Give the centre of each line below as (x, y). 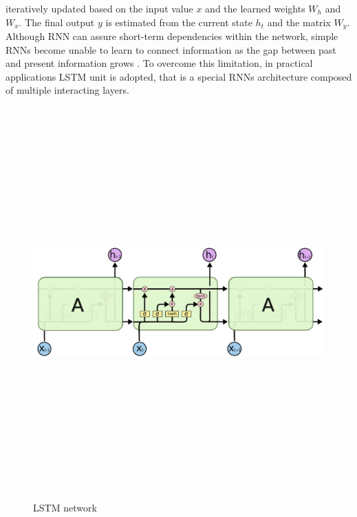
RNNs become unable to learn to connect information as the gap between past (171, 49)
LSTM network (65, 507)
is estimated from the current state (179, 22)
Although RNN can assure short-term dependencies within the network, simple (172, 36)
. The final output (57, 22)
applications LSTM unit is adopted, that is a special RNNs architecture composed (179, 76)
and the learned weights (255, 8)
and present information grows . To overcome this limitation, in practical (159, 63)
